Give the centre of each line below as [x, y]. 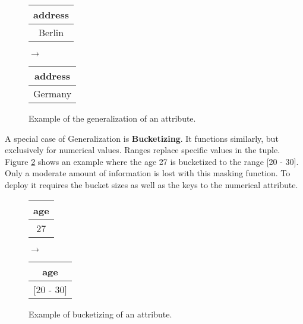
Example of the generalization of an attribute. [112, 118]
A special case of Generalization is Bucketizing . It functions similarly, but [142, 138]
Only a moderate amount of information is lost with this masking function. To [148, 173]
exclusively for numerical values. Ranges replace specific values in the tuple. [143, 150]
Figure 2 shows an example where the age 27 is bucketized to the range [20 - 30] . [152, 161]
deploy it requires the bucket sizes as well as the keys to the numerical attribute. [151, 184]
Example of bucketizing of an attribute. [100, 314]
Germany [53, 93]
